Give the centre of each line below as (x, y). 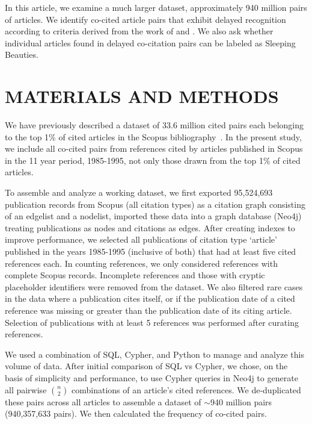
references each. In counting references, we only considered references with (141, 263)
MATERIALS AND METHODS (142, 96)
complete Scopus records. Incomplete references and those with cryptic (135, 275)
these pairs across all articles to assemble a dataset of (103, 401)
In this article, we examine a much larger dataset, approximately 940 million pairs (156, 7)
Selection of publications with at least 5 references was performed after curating (152, 322)
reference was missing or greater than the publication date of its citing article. (148, 310)
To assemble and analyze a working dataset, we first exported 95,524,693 (139, 192)
